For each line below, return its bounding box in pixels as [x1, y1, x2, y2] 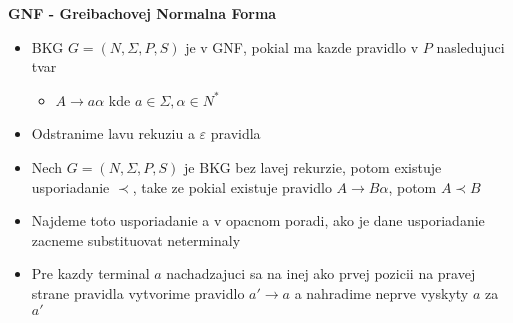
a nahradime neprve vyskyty [294, 282, 469, 303]
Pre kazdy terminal [31, 263, 150, 284]
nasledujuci [436, 36, 505, 57]
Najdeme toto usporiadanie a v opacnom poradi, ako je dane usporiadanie [31, 210, 485, 231]
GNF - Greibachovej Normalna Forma [8, 3, 277, 23]
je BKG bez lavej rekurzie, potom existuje [184, 156, 442, 177]
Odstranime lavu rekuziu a [31, 123, 195, 144]
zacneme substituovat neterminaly [31, 229, 241, 250]
